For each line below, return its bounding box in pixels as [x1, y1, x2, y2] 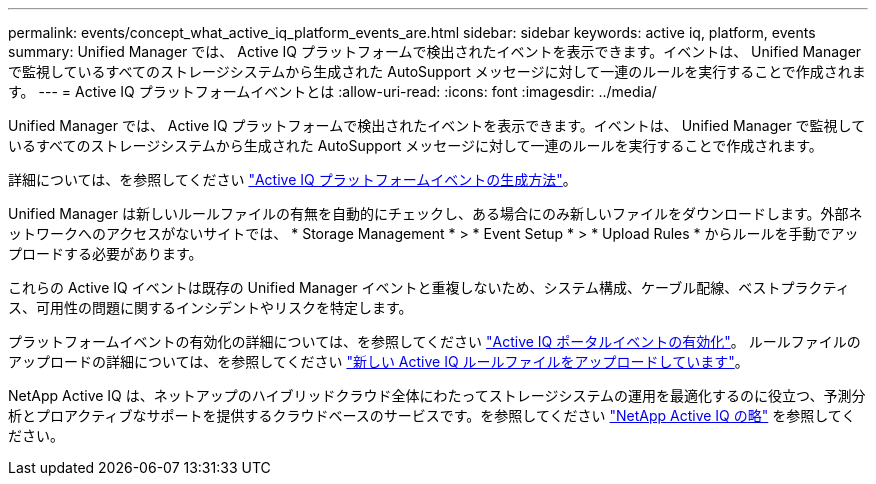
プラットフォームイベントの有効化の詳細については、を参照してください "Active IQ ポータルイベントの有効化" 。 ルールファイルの [8, 333, 861, 350]
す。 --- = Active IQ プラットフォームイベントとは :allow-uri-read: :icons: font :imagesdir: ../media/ [8, 83, 657, 100]
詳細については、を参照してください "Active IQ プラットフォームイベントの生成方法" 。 [8, 171, 577, 188]
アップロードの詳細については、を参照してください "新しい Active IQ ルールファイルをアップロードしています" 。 [8, 353, 749, 370]
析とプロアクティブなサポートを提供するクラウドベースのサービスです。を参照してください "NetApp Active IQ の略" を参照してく [8, 407, 856, 424]
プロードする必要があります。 [8, 245, 203, 262]
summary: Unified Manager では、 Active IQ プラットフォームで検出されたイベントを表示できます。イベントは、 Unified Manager [8, 43, 862, 60]
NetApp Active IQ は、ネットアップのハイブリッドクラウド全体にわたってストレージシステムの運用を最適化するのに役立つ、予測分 [8, 387, 866, 404]
